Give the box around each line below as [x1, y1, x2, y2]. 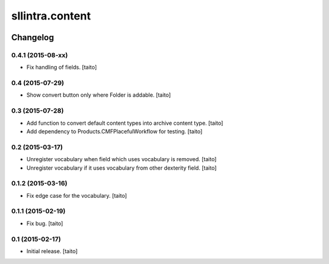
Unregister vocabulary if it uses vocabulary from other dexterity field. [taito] [26, 164, 217, 172]
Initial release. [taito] [26, 247, 78, 255]
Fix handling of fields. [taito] [26, 64, 97, 71]
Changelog [11, 32, 54, 43]
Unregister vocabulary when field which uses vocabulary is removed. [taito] [26, 156, 217, 163]
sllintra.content [11, 9, 91, 23]
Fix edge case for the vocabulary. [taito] [26, 192, 127, 199]
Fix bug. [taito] [26, 220, 63, 227]
